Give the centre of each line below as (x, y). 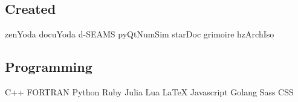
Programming (49, 67)
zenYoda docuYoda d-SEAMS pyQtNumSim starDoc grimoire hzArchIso (140, 34)
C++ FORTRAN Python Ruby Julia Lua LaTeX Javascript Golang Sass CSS (149, 92)
